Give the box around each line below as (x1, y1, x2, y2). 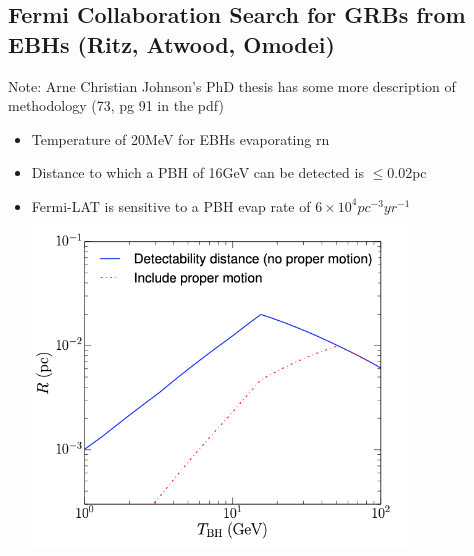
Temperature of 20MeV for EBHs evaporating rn (31, 128, 330, 149)
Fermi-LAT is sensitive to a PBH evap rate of (31, 195, 311, 216)
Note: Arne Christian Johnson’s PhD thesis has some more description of (8, 75, 456, 96)
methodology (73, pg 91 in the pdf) (8, 95, 224, 116)
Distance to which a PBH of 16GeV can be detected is (31, 162, 364, 183)
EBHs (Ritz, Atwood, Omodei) (8, 28, 335, 59)
